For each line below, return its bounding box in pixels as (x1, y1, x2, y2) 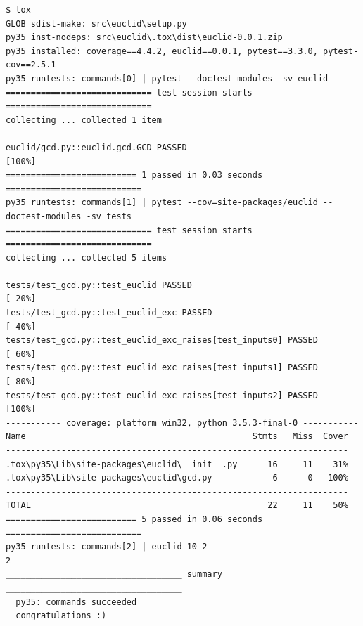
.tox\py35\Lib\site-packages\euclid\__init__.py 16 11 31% (6, 459, 348, 469)
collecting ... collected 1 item (6, 115, 162, 125)
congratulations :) (15, 611, 107, 621)
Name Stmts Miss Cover (6, 431, 348, 442)
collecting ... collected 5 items (6, 252, 167, 263)
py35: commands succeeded (15, 596, 137, 607)
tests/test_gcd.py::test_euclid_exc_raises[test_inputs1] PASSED (6, 363, 318, 373)
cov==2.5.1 (6, 60, 56, 70)
